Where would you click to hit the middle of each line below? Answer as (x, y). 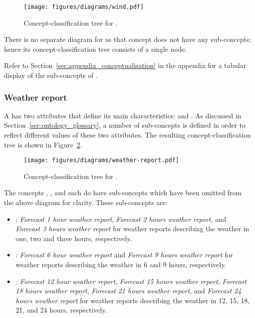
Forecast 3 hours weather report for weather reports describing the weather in (132, 229)
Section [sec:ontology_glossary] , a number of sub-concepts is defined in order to (125, 125)
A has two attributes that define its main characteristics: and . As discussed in (123, 115)
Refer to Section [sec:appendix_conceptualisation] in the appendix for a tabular (125, 65)
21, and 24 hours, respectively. (61, 310)
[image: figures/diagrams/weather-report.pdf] (101, 160)
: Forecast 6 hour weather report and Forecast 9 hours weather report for (124, 255)
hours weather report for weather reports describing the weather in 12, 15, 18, (133, 300)
